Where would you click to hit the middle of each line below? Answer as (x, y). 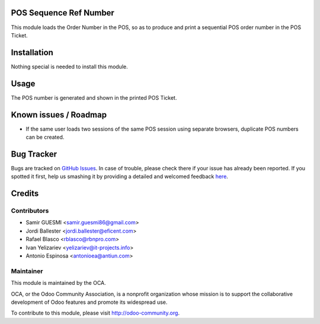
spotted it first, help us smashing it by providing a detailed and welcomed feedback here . (119, 177)
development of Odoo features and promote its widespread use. (89, 302)
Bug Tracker (34, 154)
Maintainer (27, 271)
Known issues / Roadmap (59, 115)
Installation (32, 53)
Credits (25, 194)
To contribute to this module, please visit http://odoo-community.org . (95, 313)
